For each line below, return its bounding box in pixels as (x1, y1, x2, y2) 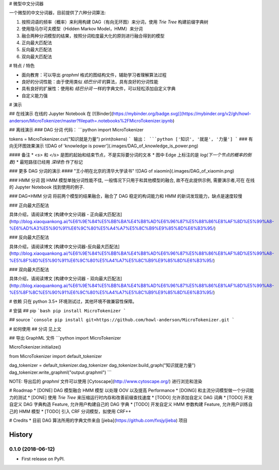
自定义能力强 (21, 92, 48, 99)
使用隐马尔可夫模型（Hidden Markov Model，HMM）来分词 (21, 26, 143, 32)
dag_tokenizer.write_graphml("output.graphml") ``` (9, 369, 112, 375)
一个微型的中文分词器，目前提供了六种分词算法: (9, 10, 106, 16)
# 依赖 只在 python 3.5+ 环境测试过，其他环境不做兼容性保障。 (9, 298, 137, 304)
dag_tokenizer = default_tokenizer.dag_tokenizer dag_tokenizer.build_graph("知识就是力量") (9, 362, 196, 368)
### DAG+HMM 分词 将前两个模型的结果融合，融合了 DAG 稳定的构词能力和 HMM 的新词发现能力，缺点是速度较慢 (9, 193, 242, 199)
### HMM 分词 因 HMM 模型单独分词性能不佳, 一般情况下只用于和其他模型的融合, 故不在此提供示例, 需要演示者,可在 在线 (9, 177, 255, 183)
